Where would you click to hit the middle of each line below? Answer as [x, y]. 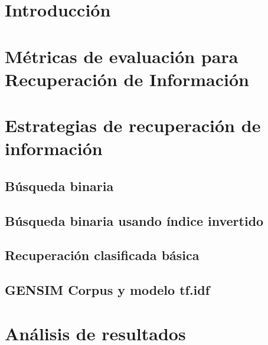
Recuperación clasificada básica [102, 255]
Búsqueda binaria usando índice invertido [134, 220]
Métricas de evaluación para [122, 56]
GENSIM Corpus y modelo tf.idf [107, 290]
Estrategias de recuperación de [133, 125]
